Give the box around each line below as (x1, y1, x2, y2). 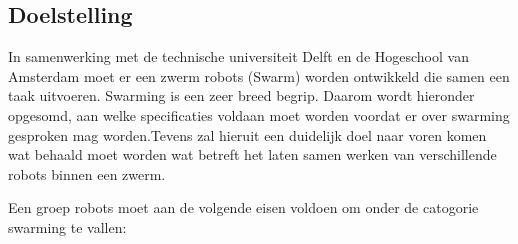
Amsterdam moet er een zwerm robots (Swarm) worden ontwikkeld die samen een (8, 65, 510, 86)
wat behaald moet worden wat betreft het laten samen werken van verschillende (8, 144, 497, 165)
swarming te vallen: (8, 216, 127, 237)
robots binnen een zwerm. (8, 163, 166, 184)
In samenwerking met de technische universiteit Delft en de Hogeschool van (8, 46, 469, 67)
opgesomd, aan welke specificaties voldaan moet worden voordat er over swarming (8, 104, 510, 125)
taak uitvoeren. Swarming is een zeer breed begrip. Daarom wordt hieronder (8, 85, 475, 106)
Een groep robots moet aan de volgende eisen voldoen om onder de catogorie (8, 197, 479, 218)
